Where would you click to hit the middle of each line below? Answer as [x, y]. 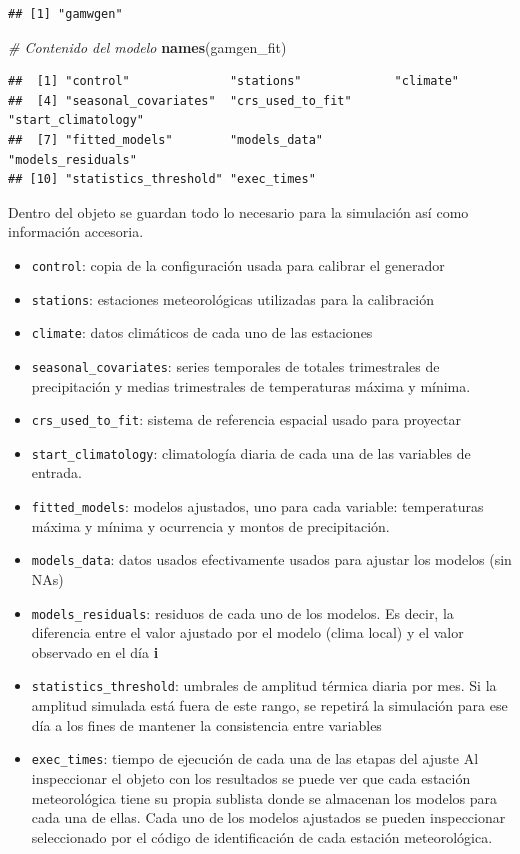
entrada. [57, 472]
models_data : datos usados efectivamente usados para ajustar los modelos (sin [271, 559]
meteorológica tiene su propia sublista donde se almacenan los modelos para [264, 797]
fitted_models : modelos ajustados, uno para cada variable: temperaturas [257, 506]
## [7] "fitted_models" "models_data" [165, 139]
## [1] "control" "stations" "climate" [234, 81]
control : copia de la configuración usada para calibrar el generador [238, 264]
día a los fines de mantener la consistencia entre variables [206, 724]
